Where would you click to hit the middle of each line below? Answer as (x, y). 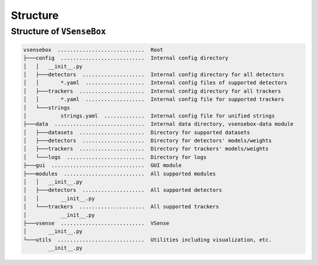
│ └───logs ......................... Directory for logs (115, 157)
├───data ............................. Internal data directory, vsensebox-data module (158, 124)
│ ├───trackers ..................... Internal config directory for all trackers (152, 91)
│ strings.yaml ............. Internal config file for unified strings (149, 116)
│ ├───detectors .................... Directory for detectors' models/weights (148, 141)
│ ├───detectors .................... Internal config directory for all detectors (154, 74)
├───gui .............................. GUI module (102, 166)
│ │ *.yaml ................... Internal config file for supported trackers (154, 99)
